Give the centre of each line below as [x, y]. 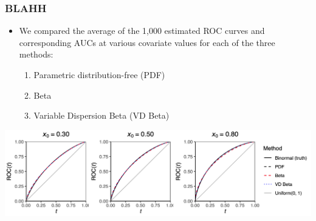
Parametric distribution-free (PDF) [99, 74]
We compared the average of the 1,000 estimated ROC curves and [142, 31]
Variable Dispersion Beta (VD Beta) [101, 115]
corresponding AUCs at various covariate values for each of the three [147, 42]
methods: [36, 54]
